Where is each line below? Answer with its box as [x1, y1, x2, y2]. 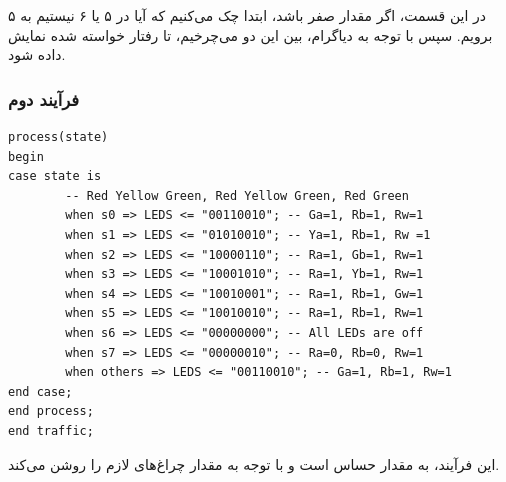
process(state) [8, 130, 109, 144]
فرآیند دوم [8, 86, 80, 111]
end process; [8, 404, 94, 419]
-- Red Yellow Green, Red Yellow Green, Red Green [65, 188, 409, 203]
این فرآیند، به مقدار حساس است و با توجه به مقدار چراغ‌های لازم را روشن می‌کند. [8, 453, 500, 474]
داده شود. [8, 44, 66, 65]
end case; [8, 384, 73, 399]
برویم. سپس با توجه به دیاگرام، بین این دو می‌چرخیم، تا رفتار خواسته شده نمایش [8, 24, 493, 45]
